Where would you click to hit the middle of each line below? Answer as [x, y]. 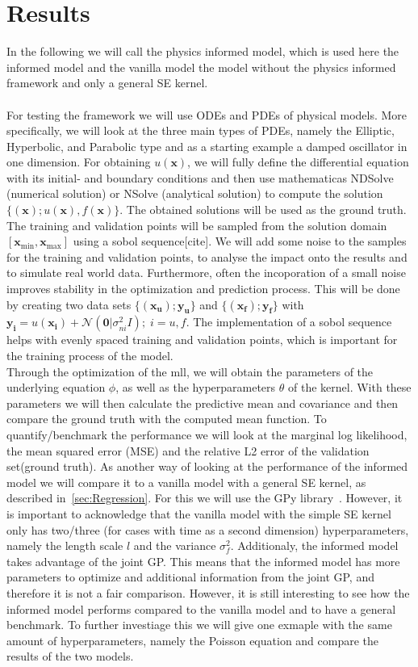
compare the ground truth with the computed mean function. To [167, 419]
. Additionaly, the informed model [314, 545]
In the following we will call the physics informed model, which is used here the [203, 51]
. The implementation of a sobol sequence [289, 322]
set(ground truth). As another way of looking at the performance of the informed [207, 466]
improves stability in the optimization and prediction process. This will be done [203, 289]
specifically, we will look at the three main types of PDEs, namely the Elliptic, [201, 130]
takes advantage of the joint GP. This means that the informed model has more [203, 561]
